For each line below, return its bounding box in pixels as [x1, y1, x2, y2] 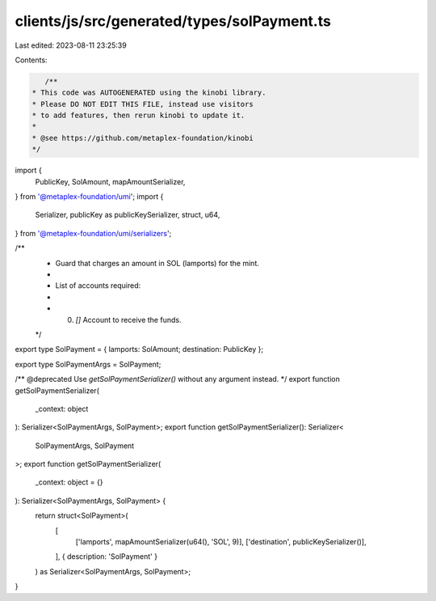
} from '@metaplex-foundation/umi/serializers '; [15, 228, 172, 238]
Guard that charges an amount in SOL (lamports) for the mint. [55, 258, 260, 268]
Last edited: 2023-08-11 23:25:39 [15, 40, 127, 50]
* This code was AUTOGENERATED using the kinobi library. [31, 88, 266, 97]
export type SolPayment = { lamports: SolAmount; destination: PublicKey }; [15, 345, 264, 354]
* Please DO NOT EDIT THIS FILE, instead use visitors [31, 99, 254, 108]
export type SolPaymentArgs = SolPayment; [15, 359, 161, 369]
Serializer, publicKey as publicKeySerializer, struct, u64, [35, 210, 220, 220]
